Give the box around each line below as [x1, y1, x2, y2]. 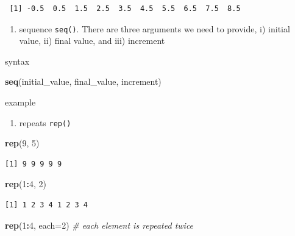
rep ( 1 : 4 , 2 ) [5, 177, 46, 190]
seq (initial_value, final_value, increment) [5, 75, 162, 88]
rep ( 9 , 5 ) [5, 137, 40, 149]
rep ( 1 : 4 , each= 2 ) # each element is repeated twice [5, 218, 194, 231]
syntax [5, 54, 30, 67]
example [5, 96, 36, 109]
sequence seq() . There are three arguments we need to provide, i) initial [19, 22, 290, 35]
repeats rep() [19, 116, 71, 129]
